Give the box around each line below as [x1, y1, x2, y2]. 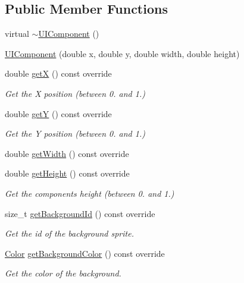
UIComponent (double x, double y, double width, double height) [5, 47, 240, 59]
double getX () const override [5, 67, 112, 80]
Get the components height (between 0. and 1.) [5, 187, 174, 199]
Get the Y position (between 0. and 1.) [5, 127, 145, 140]
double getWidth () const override [5, 147, 129, 159]
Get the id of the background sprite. [5, 227, 134, 240]
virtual [5, 27, 29, 40]
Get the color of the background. [5, 267, 121, 279]
